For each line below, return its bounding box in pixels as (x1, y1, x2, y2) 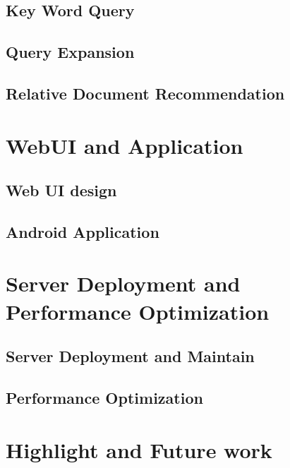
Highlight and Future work (6, 435, 272, 464)
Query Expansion (6, 41, 135, 63)
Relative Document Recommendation (6, 82, 285, 104)
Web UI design (6, 179, 117, 201)
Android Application (6, 220, 159, 242)
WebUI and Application (6, 131, 243, 160)
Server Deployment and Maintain (6, 345, 255, 367)
